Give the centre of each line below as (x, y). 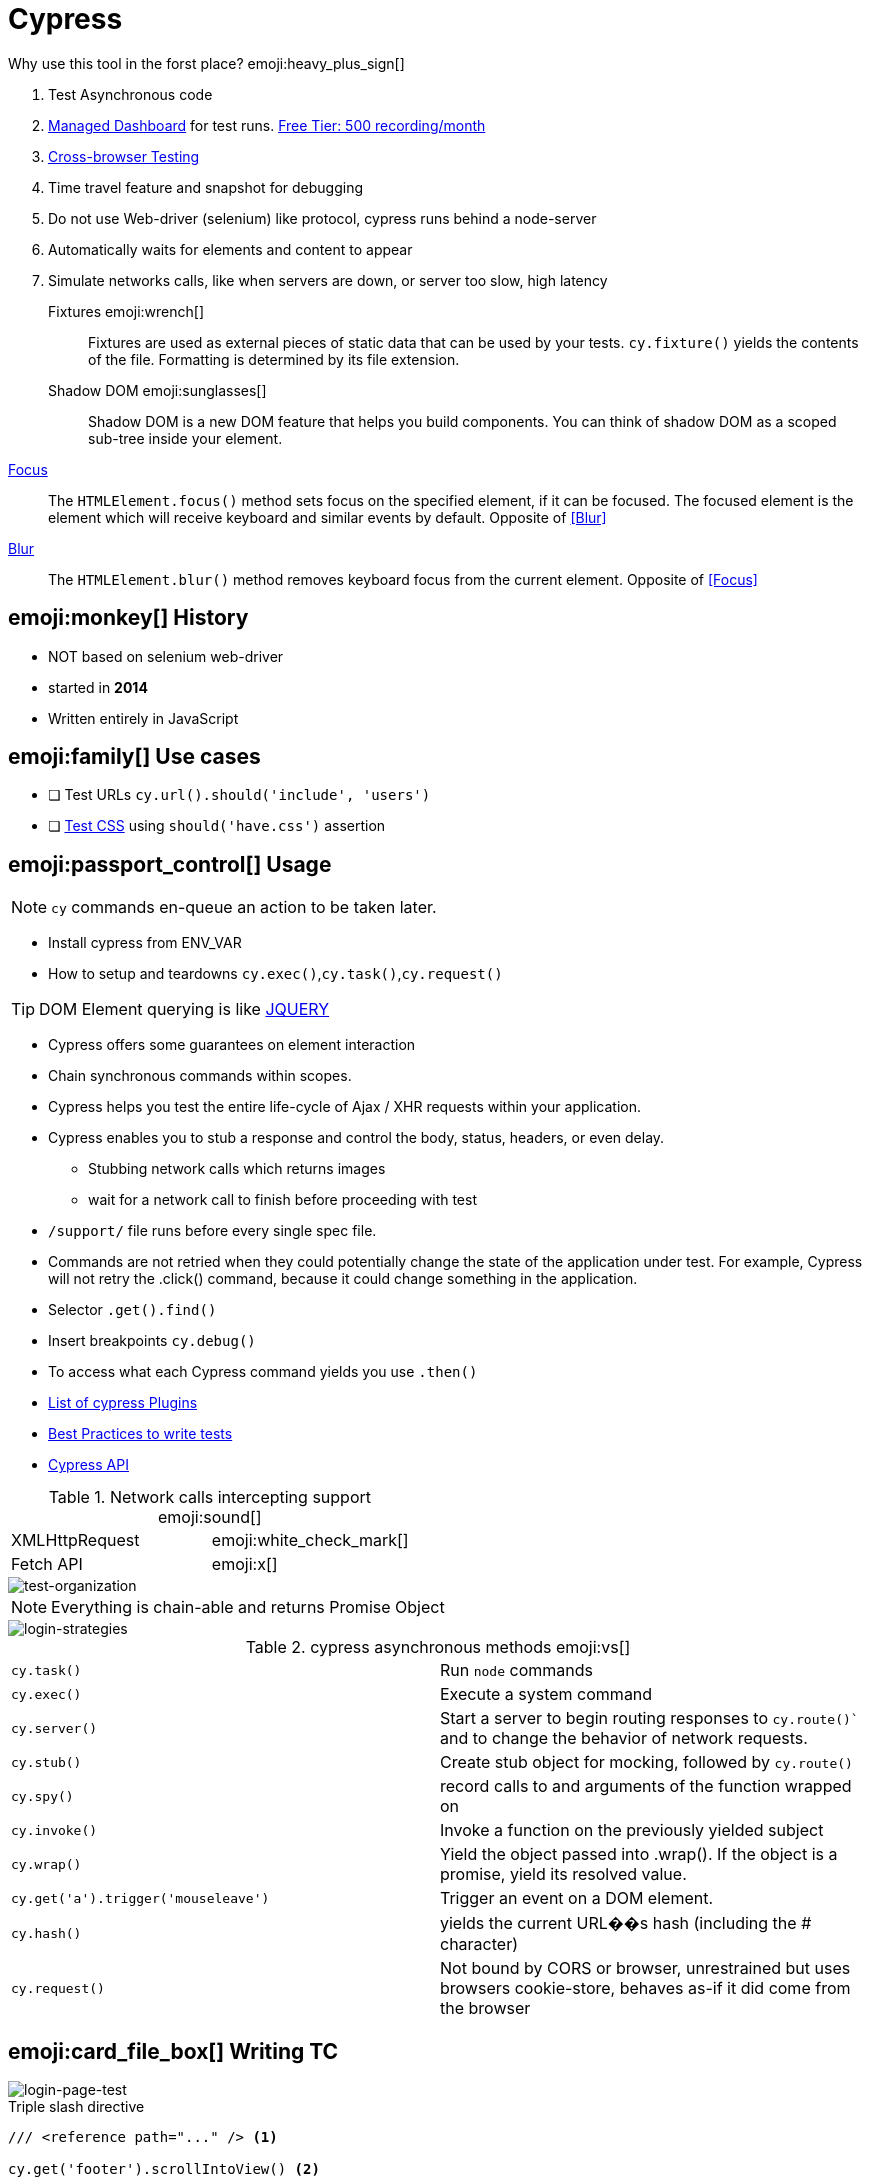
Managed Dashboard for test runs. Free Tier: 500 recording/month (267, 125)
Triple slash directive (76, 2107)
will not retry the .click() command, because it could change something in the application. (343, 1279)
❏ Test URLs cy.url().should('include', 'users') (239, 795)
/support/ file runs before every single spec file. (212, 1231)
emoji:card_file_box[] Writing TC (173, 2051)
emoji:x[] (244, 1564)
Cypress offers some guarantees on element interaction (232, 1045)
